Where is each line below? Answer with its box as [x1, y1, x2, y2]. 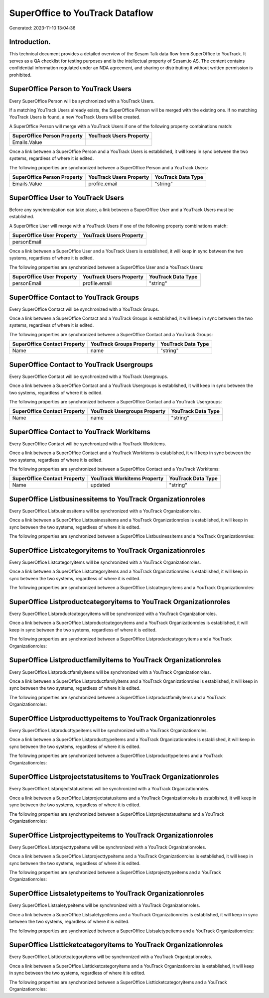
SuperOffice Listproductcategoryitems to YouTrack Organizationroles [9, 598, 231, 606]
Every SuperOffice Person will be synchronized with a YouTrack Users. [9, 98, 154, 104]
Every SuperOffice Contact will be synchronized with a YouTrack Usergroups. [9, 374, 169, 379]
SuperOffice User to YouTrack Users [9, 193, 125, 202]
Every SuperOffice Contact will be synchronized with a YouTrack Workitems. [9, 441, 166, 447]
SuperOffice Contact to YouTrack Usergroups [9, 360, 153, 369]
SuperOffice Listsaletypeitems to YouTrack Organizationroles [9, 889, 204, 898]
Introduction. [9, 38, 51, 46]
